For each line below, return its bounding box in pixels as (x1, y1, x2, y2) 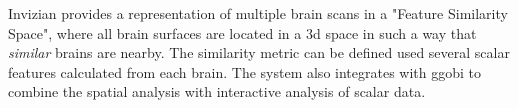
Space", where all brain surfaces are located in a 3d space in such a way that (8, 22, 477, 43)
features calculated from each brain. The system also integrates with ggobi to (8, 61, 482, 82)
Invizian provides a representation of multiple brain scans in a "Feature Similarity (8, 3, 508, 23)
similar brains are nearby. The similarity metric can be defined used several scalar (8, 42, 510, 63)
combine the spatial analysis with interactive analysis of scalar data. (8, 81, 426, 102)
